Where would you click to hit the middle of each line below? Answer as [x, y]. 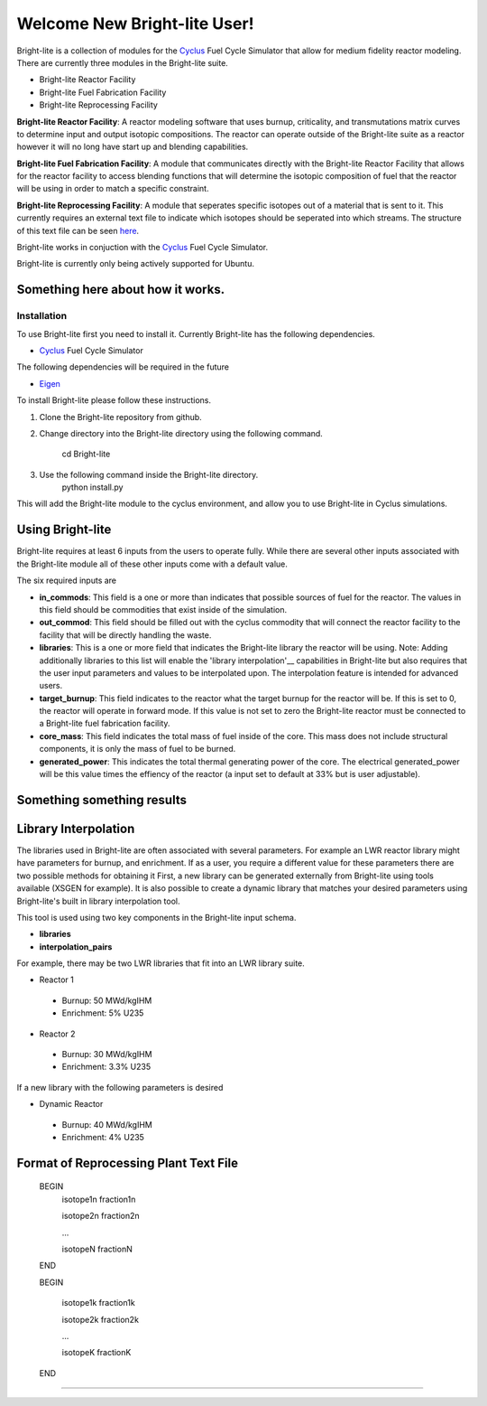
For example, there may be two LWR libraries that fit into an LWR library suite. [161, 963]
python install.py [92, 487]
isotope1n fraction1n [99, 1199]
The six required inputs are [67, 581]
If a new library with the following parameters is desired [120, 1087]
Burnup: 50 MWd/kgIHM [107, 1000]
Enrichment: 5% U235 [103, 1013]
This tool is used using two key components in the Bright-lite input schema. [156, 917]
